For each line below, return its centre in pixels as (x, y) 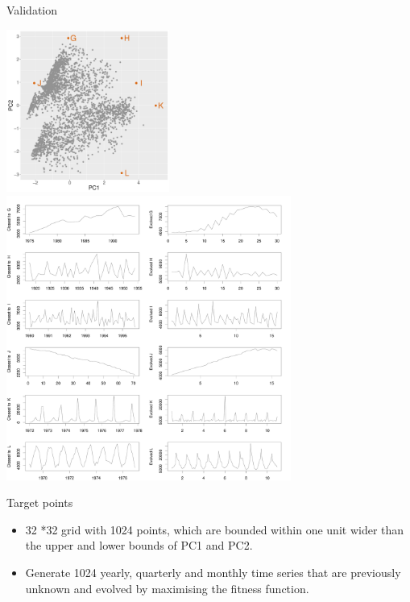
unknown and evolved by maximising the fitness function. (167, 588)
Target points (40, 502)
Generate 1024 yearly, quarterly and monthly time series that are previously (213, 572)
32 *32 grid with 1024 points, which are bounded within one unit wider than (215, 529)
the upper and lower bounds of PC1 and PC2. (139, 545)
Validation (32, 10)
